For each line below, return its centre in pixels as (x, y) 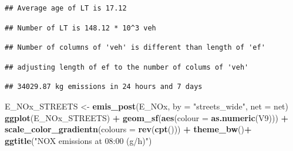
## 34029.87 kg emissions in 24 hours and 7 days (104, 87)
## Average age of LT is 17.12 (66, 8)
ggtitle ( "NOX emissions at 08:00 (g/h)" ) (78, 140)
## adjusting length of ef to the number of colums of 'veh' (127, 67)
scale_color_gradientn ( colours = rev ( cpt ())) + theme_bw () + (128, 129)
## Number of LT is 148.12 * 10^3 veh (80, 28)
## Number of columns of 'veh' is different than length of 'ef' (135, 48)
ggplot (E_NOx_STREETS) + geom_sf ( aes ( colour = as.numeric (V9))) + (147, 117)
